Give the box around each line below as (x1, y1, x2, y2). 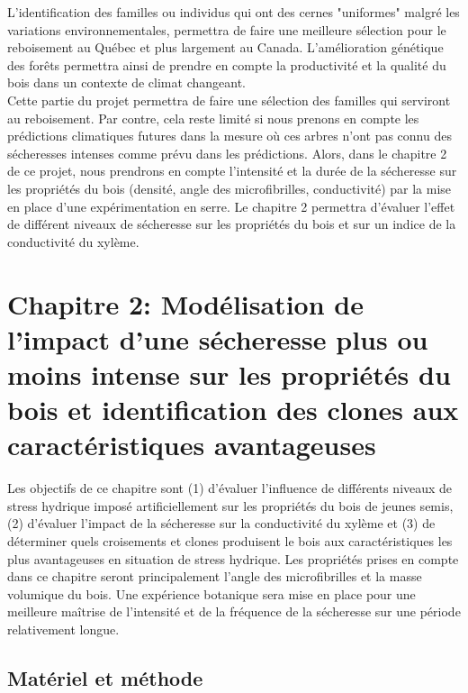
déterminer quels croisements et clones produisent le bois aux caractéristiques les (7, 531, 453, 550)
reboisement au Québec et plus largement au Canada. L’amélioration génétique (7, 38, 444, 57)
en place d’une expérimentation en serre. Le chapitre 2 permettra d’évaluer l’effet (7, 196, 455, 215)
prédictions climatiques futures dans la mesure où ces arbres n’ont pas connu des (7, 126, 452, 145)
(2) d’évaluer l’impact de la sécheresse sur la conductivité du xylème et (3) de (7, 514, 436, 533)
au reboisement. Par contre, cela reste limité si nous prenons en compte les (7, 108, 419, 127)
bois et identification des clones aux (7, 391, 459, 428)
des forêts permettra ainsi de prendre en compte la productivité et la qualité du (7, 55, 446, 74)
